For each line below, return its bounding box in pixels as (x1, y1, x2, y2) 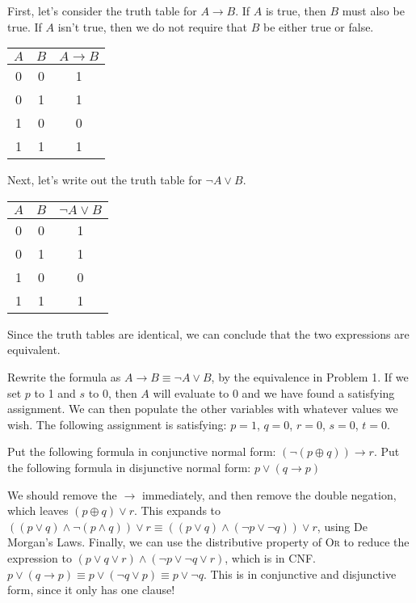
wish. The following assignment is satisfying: (7, 415, 227, 432)
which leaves (7, 502, 69, 519)
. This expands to (133, 502, 221, 519)
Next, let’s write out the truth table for (7, 171, 202, 188)
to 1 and (34, 384, 76, 401)
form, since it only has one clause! (7, 581, 175, 598)
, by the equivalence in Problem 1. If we (211, 368, 409, 385)
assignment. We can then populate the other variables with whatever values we (7, 400, 398, 417)
